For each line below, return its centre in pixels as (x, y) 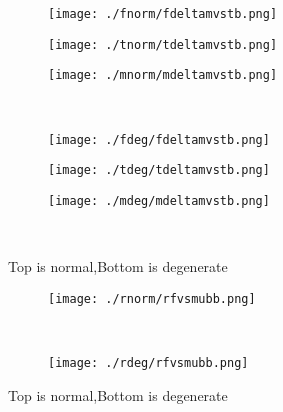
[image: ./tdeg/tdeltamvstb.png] (159, 170)
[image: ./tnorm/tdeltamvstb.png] (163, 44)
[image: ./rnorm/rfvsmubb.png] (152, 298)
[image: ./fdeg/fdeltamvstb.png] (159, 139)
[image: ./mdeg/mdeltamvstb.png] (159, 200)
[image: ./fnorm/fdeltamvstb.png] (163, 14)
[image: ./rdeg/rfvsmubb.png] (148, 362)
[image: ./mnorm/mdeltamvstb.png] (163, 75)
